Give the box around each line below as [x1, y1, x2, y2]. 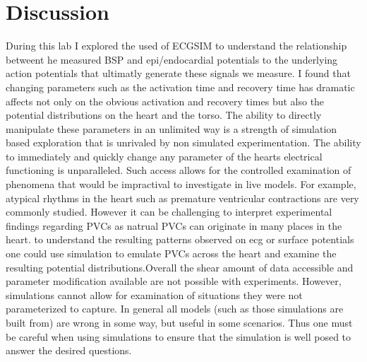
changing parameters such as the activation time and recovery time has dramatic [6, 79, 355, 94]
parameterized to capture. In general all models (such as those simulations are [6, 301, 344, 316]
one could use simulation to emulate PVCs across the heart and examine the [6, 246, 337, 261]
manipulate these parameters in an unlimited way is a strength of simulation [6, 121, 337, 136]
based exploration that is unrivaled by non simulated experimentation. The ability [6, 135, 361, 150]
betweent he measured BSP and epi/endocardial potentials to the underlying [6, 52, 338, 66]
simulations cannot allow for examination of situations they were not [6, 287, 303, 302]
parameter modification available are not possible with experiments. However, [6, 274, 342, 288]
